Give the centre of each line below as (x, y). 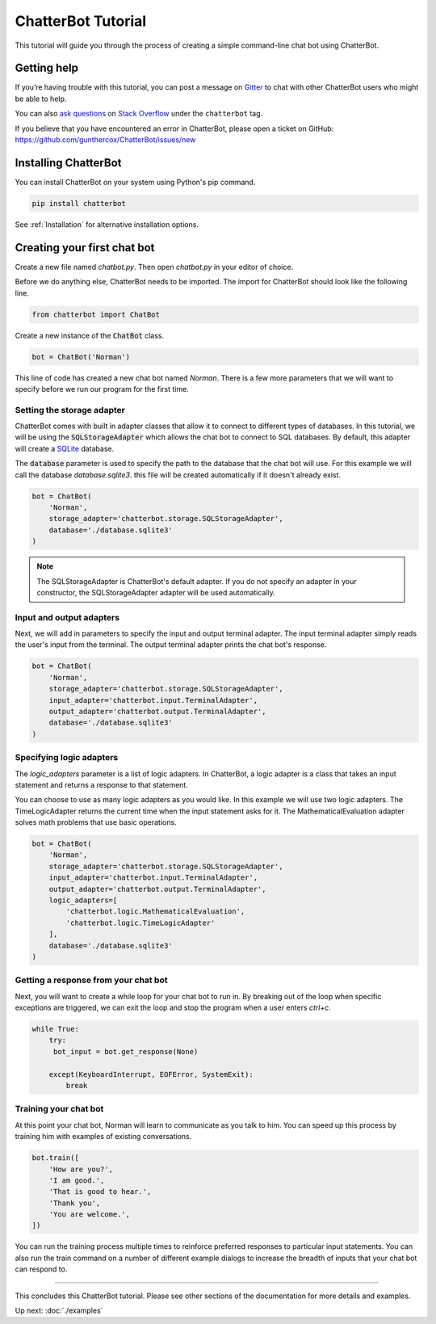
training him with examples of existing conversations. (103, 1137)
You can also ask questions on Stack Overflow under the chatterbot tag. (139, 114)
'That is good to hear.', (100, 1192)
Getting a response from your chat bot (91, 980)
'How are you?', (81, 1169)
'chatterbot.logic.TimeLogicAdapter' (140, 923)
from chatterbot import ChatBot (96, 314)
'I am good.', (77, 1180)
